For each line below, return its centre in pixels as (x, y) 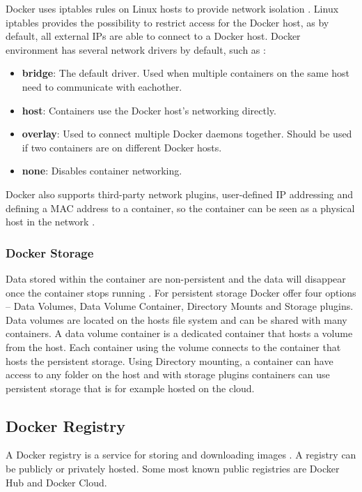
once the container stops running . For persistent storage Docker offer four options (181, 292)
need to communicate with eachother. (102, 86)
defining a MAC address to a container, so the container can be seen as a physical (180, 208)
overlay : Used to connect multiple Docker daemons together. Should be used (187, 134)
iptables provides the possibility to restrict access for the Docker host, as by (167, 22)
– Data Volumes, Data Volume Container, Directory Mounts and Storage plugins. (180, 306)
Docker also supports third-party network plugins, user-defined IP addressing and (180, 194)
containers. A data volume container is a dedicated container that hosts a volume (179, 333)
